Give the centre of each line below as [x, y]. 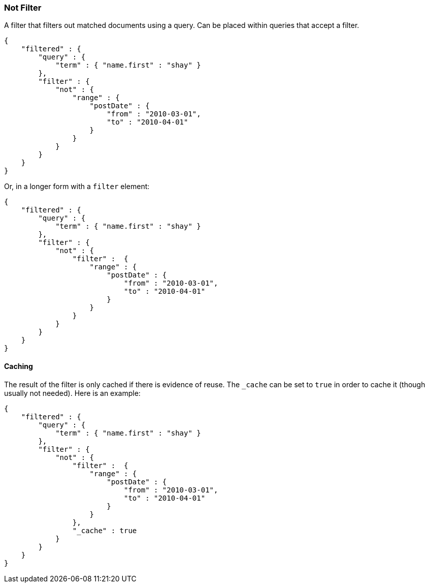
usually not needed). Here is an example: [72, 393]
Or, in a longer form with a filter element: [77, 187]
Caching [19, 366]
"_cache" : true [105, 530]
